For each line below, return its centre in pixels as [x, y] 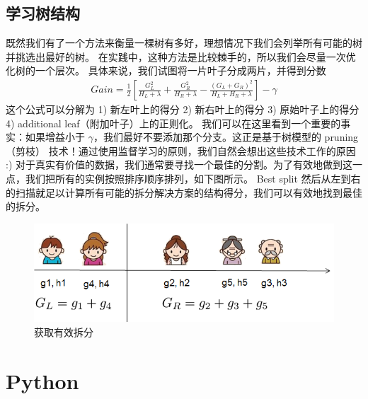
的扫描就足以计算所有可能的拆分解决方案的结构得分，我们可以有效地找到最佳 [184, 192]
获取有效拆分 [64, 332]
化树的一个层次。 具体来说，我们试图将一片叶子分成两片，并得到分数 [166, 70]
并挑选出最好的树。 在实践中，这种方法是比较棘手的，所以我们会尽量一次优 [181, 56]
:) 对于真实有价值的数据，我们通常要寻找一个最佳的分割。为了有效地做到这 [179, 164]
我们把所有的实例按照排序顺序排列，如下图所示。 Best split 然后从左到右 [193, 178]
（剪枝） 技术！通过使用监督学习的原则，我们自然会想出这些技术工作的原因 [181, 150]
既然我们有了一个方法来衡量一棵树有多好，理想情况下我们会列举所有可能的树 [184, 43]
